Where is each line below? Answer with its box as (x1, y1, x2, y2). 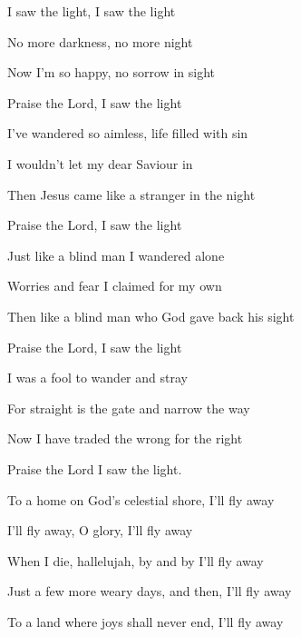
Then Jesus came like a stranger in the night (7, 184, 256, 204)
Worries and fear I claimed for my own (7, 276, 222, 295)
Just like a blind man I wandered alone (7, 245, 225, 264)
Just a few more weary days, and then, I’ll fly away (7, 582, 292, 601)
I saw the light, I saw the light (7, 2, 176, 20)
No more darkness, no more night (7, 32, 193, 51)
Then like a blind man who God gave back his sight (7, 306, 295, 325)
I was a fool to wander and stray (7, 368, 188, 387)
